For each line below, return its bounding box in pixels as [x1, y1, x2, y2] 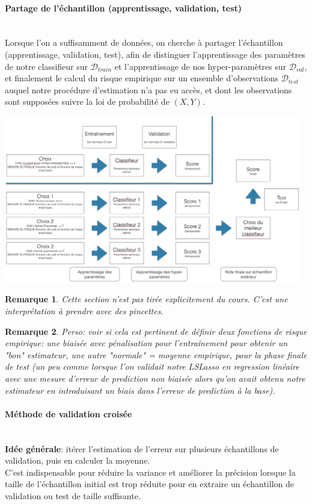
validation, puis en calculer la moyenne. [5, 454, 150, 467]
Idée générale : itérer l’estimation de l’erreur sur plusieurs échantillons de [5, 442, 279, 455]
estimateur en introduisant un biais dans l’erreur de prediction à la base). [5, 384, 275, 396]
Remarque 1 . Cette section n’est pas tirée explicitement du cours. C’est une [5, 293, 288, 305]
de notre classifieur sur [5, 60, 88, 72]
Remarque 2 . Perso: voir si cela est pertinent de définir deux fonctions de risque [5, 325, 307, 337]
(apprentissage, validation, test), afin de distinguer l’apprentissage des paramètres [5, 48, 305, 60]
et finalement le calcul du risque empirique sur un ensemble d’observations [5, 72, 279, 84]
